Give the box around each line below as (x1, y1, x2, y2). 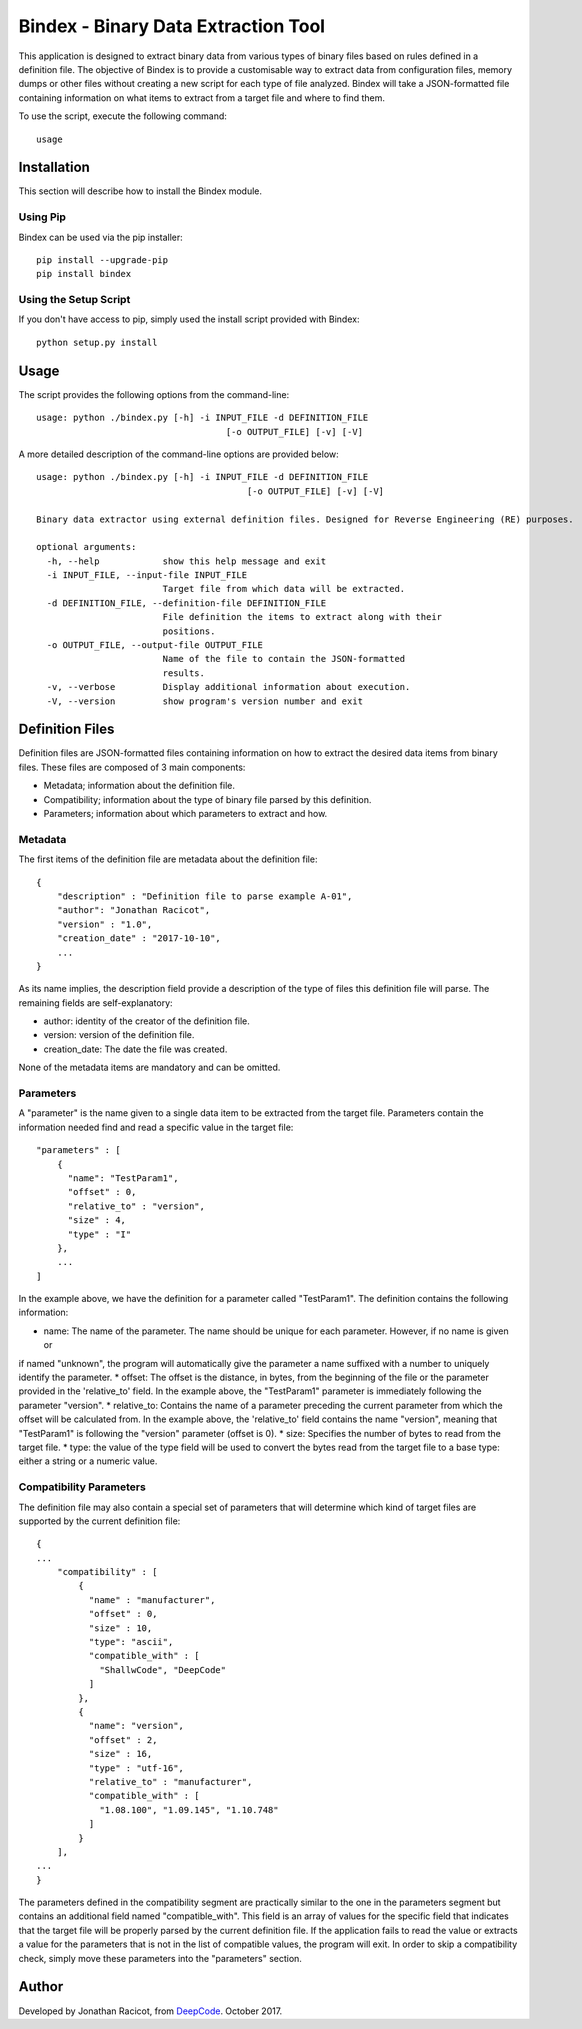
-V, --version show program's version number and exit (46, 695, 364, 707)
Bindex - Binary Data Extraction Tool (18, 15, 325, 37)
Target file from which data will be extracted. (162, 583, 406, 595)
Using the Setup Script (18, 293, 131, 307)
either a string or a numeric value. (18, 1455, 158, 1467)
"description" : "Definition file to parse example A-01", (56, 890, 353, 902)
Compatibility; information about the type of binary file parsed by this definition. (43, 793, 372, 805)
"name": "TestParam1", (67, 1172, 179, 1184)
